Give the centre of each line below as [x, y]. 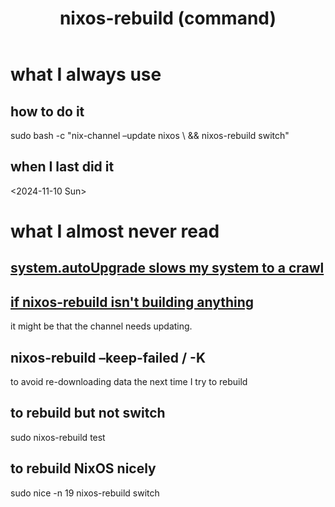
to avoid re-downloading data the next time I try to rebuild [129, 382]
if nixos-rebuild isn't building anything [132, 302]
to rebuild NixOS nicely [83, 468]
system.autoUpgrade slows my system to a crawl [167, 268]
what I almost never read [115, 231]
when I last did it [62, 167]
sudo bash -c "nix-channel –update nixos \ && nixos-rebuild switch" [150, 135]
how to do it [47, 111]
